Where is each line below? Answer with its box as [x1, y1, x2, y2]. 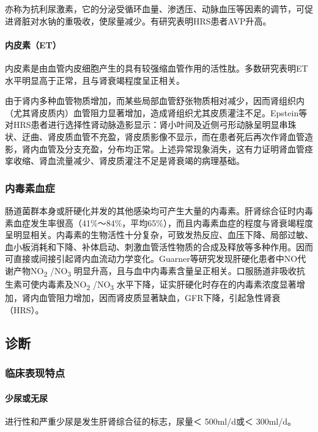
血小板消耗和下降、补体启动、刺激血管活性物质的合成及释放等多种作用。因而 [5, 240, 313, 253]
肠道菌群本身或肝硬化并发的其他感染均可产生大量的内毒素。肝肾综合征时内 [5, 204, 305, 217]
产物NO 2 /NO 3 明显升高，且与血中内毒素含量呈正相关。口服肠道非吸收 [13, 264, 297, 278]
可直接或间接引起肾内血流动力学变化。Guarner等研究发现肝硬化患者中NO [5, 252, 298, 265]
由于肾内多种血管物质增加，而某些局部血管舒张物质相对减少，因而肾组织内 [5, 94, 305, 107]
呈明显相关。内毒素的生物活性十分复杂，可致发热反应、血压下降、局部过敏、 [5, 228, 313, 241]
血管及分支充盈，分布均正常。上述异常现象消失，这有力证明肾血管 [39, 142, 305, 155]
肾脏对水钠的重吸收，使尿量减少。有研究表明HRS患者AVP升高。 [13, 14, 272, 27]
